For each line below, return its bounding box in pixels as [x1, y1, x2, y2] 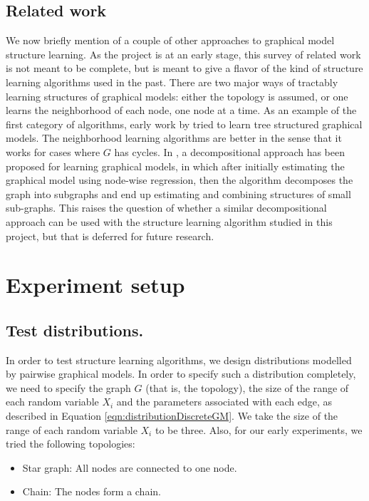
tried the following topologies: [6, 436, 135, 451]
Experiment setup [6, 270, 185, 299]
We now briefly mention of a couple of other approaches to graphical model [6, 33, 335, 48]
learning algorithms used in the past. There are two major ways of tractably [6, 74, 338, 89]
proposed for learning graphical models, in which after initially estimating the [6, 158, 345, 173]
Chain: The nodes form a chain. [22, 484, 161, 499]
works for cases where [6, 144, 100, 159]
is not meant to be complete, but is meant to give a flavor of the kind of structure [6, 61, 363, 76]
